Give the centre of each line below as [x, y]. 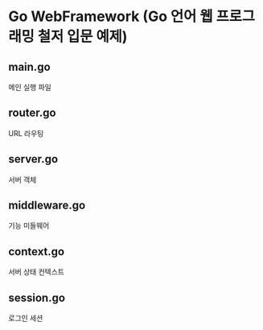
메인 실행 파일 [30, 87]
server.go [33, 159]
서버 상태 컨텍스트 [36, 272]
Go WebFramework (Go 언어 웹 [111, 16]
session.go [37, 297]
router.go [32, 113]
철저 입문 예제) [82, 37]
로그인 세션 [26, 318]
